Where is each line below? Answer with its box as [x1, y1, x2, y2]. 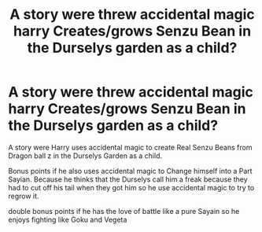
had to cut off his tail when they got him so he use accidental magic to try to [8, 182, 255, 192]
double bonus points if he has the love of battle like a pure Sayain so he [8, 206, 240, 215]
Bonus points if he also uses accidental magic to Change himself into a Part [8, 166, 253, 175]
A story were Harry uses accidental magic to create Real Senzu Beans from [8, 142, 253, 152]
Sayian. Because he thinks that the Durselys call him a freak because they [8, 175, 248, 184]
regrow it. [8, 191, 39, 201]
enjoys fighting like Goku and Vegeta [8, 215, 127, 224]
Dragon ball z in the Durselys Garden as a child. [8, 151, 163, 160]
